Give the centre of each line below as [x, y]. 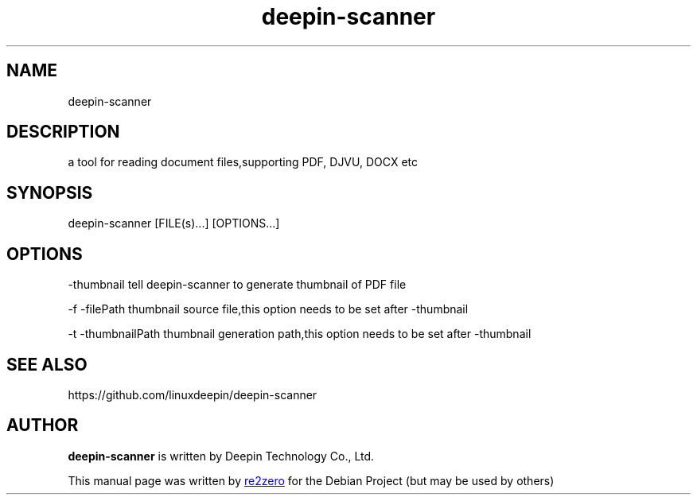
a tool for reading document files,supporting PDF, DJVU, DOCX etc [243, 162]
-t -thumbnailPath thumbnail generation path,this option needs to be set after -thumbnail [300, 334]
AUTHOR [43, 425]
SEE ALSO [47, 364]
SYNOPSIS [50, 192]
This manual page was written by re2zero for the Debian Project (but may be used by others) [311, 480]
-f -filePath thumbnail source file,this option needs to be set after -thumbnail [268, 309]
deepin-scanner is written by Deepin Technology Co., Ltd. [221, 456]
